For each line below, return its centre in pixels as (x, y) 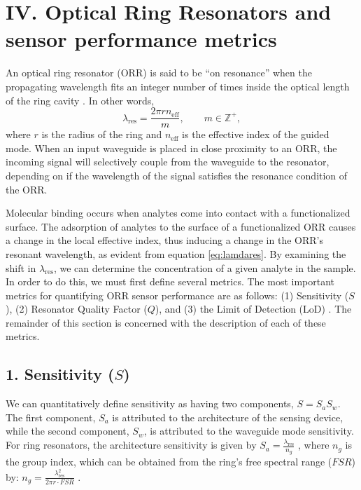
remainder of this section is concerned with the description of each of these (166, 322)
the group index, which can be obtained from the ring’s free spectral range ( (169, 462)
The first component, (51, 417)
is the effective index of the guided (256, 134)
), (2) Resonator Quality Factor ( (77, 309)
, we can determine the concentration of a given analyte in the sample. (205, 267)
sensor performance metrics (141, 39)
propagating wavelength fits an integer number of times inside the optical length (178, 86)
